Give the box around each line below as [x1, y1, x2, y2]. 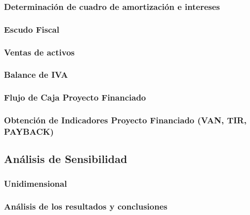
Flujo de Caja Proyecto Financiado [4, 91, 146, 104]
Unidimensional [4, 177, 67, 189]
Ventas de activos [4, 46, 75, 58]
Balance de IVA [4, 68, 68, 81]
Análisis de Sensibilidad [4, 151, 127, 166]
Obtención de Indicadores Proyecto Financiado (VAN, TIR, [4, 114, 247, 126]
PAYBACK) [4, 125, 54, 138]
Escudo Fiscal [4, 23, 59, 35]
